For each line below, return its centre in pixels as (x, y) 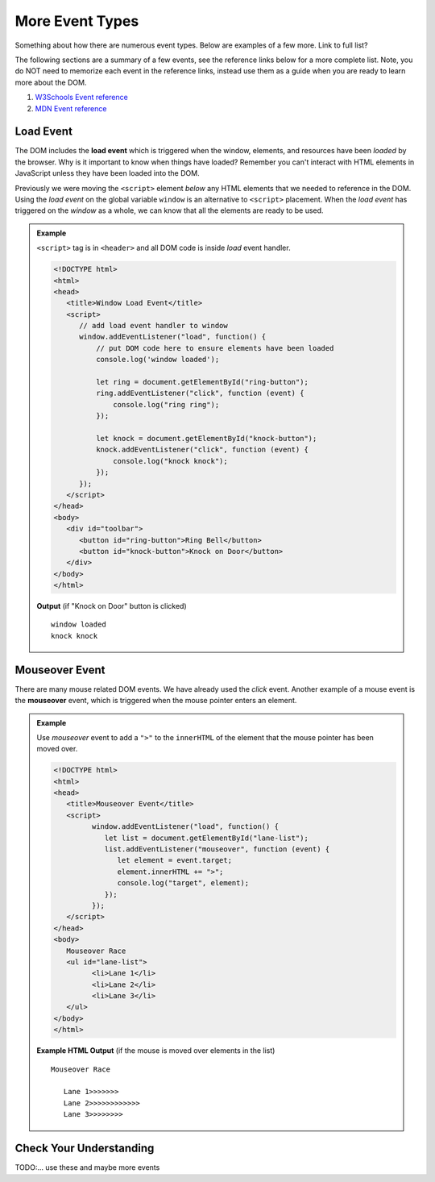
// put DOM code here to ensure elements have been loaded (215, 348)
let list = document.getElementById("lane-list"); (207, 838)
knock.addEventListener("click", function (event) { (202, 450)
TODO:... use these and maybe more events (87, 1167)
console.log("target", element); (183, 883)
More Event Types (77, 21)
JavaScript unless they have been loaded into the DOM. (108, 173)
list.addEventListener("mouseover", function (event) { (217, 849)
